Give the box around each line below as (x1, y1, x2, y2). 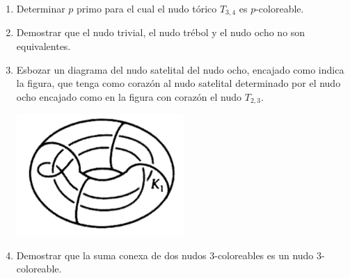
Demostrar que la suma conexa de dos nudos (16, 247, 207, 262)
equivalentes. (16, 39, 71, 54)
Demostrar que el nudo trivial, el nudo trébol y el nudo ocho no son (16, 25, 305, 40)
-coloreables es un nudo (214, 247, 314, 262)
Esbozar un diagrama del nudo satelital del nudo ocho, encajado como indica (16, 62, 344, 76)
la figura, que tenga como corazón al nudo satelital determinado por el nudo (16, 76, 341, 90)
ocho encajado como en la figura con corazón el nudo (16, 89, 242, 104)
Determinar (16, 1, 65, 15)
